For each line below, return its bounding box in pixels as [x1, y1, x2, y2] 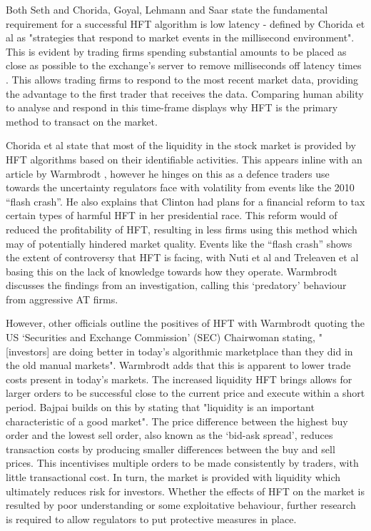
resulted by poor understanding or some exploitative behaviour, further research [6, 497, 356, 512]
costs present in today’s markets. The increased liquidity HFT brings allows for [6, 371, 352, 386]
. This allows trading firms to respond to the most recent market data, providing [6, 71, 359, 86]
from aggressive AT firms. [6, 291, 118, 306]
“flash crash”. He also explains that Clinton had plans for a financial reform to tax [6, 193, 365, 208]
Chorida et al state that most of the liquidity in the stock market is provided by [6, 138, 356, 153]
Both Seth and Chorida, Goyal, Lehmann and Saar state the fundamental [6, 2, 328, 16]
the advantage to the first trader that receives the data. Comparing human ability [6, 86, 364, 101]
